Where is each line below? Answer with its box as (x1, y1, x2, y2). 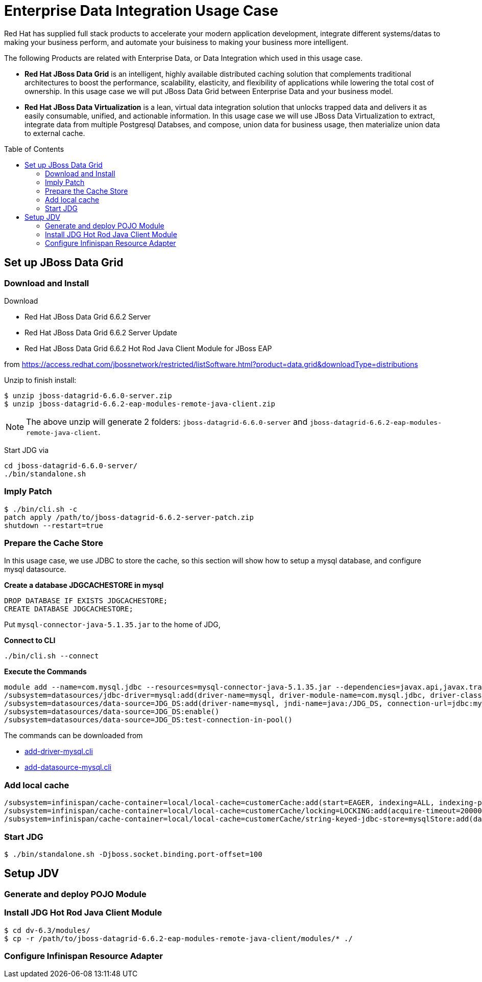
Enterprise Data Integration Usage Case (4, 2, 278, 19)
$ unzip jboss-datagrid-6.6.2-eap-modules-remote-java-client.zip (4, 399, 276, 408)
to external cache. (25, 128, 85, 138)
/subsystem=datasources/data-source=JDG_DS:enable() (4, 707, 220, 716)
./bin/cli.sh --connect (4, 652, 99, 660)
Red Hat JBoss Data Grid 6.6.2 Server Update (25, 328, 177, 337)
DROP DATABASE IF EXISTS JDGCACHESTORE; (4, 597, 168, 605)
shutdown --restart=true (4, 521, 103, 530)
